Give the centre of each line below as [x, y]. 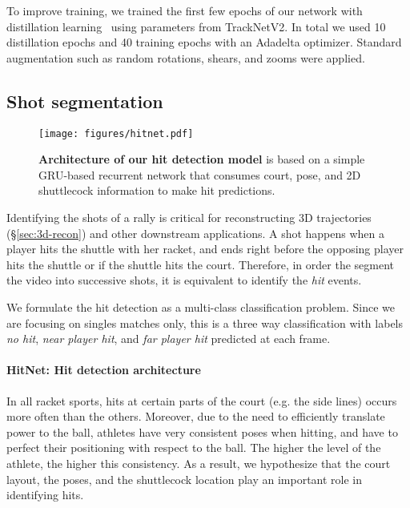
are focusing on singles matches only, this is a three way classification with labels [205, 323]
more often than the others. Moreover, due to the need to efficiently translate [196, 416]
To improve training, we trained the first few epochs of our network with [185, 10]
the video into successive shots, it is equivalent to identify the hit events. [184, 280]
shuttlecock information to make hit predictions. [157, 190]
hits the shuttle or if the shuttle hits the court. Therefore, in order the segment [200, 264]
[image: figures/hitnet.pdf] [116, 133]
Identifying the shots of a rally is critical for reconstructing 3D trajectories [189, 218]
